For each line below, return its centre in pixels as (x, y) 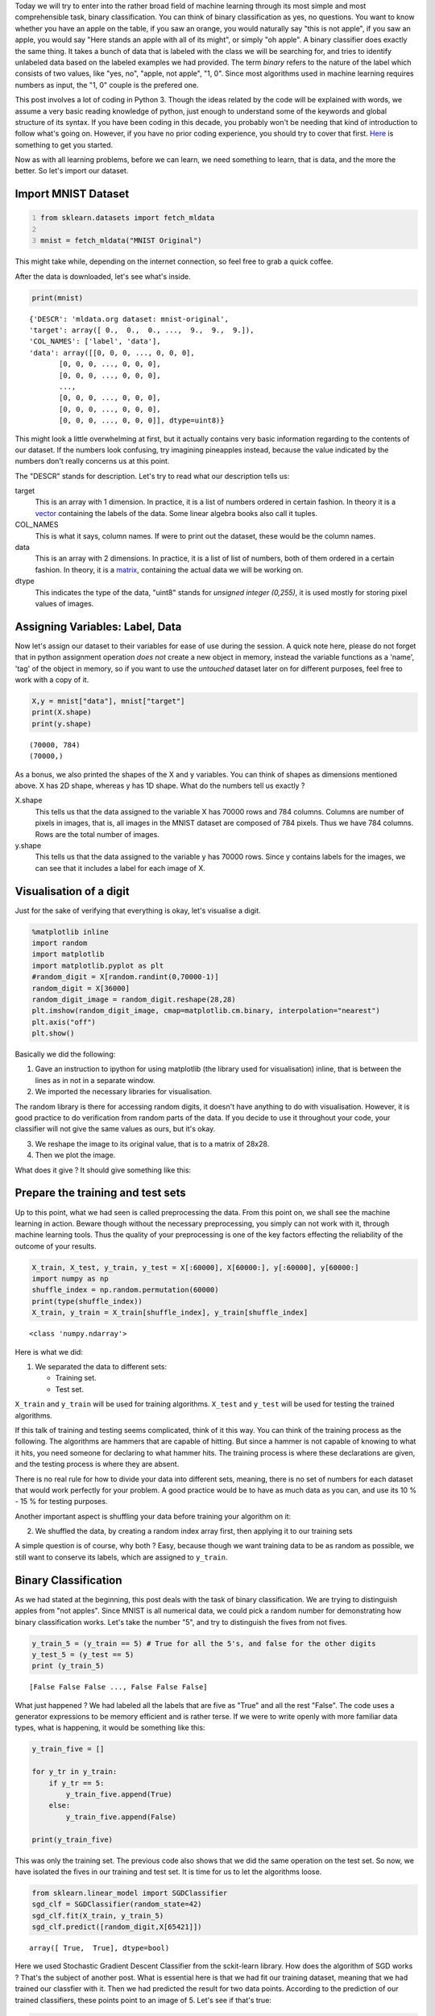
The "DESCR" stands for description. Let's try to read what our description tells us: (152, 476)
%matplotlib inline (70, 932)
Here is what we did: (49, 1352)
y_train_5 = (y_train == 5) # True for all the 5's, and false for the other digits (204, 1643)
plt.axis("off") (64, 1022)
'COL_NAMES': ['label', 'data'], (95, 342)
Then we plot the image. (75, 1155)
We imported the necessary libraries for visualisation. (124, 1092)
